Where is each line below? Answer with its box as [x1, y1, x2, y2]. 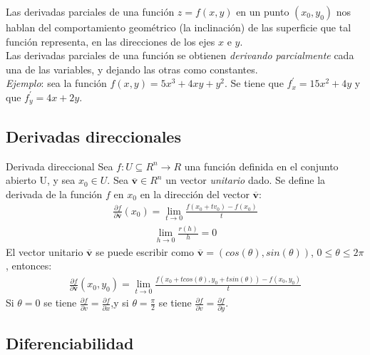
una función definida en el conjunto [184, 158, 339, 173]
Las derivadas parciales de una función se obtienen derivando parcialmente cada [6, 48, 354, 63]
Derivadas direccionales [6, 125, 181, 147]
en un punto [236, 4, 289, 19]
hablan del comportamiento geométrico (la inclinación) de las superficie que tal [6, 20, 351, 34]
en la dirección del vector [140, 186, 250, 201]
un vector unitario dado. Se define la [165, 173, 326, 187]
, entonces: [6, 258, 52, 273]
